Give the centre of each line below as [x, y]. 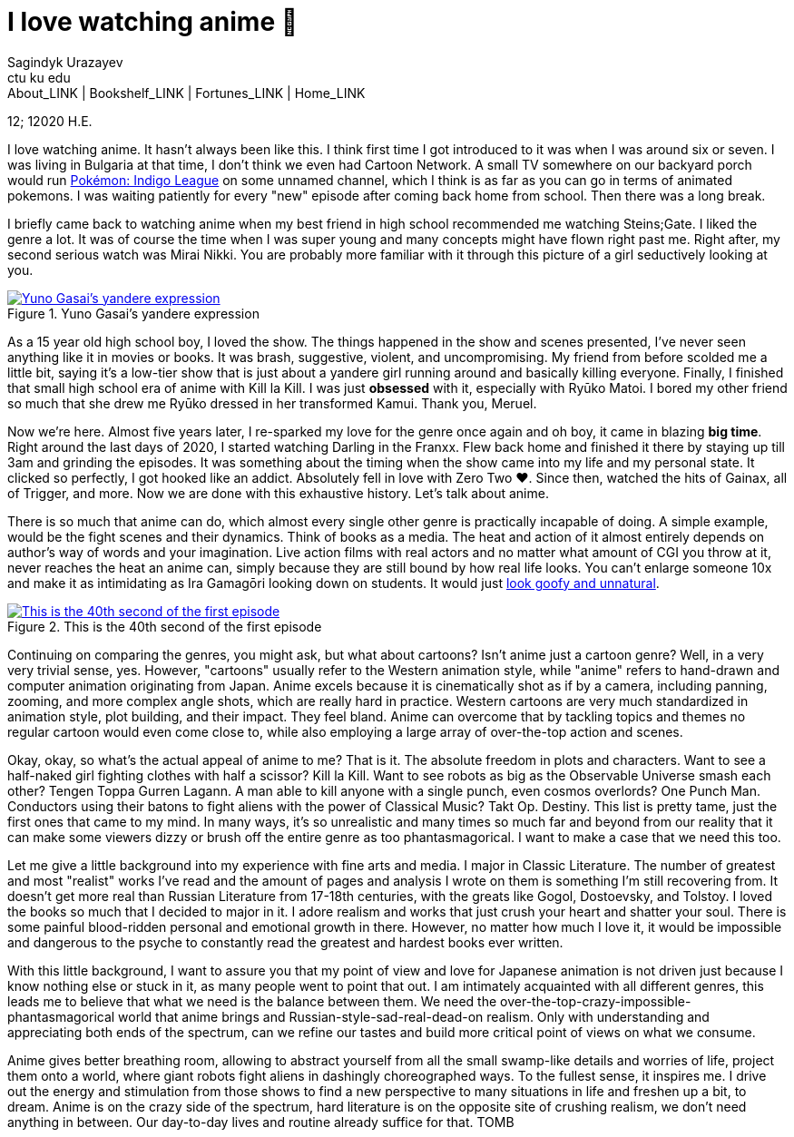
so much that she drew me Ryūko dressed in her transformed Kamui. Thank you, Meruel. [272, 403]
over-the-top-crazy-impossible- [596, 1001]
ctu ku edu [39, 77]
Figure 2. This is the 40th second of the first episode [165, 626]
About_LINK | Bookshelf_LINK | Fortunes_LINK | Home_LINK [186, 93]
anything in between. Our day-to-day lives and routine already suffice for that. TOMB [261, 1122]
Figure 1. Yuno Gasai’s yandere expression [133, 313]
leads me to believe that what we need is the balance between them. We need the [252, 1001]
